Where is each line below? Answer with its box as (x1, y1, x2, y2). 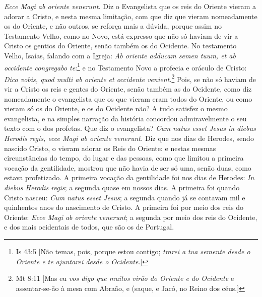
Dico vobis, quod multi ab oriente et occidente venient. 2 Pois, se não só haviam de (4, 72, 256, 84)
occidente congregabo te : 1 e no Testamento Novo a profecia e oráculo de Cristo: (4, 60, 247, 72)
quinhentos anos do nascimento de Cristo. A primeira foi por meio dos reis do (4, 202, 244, 212)
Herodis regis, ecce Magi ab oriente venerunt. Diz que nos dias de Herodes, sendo (4, 133, 254, 143)
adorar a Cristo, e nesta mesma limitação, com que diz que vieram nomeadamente (4, 11, 257, 21)
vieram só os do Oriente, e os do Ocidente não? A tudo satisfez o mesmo (4, 103, 228, 114)
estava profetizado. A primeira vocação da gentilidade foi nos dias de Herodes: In (4, 172, 254, 183)
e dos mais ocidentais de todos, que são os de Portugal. (4, 221, 174, 232)
